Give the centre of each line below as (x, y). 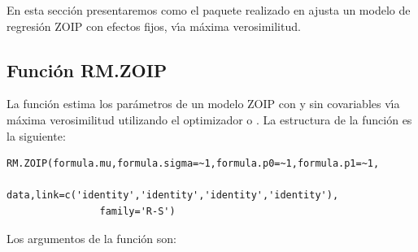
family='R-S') (137, 211)
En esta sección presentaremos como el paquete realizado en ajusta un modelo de (209, 10)
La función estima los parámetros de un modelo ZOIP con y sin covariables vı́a (203, 104)
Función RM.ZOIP (87, 70)
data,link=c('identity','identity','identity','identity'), (173, 196)
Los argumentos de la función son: (91, 238)
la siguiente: (36, 135)
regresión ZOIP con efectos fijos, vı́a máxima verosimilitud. (154, 26)
